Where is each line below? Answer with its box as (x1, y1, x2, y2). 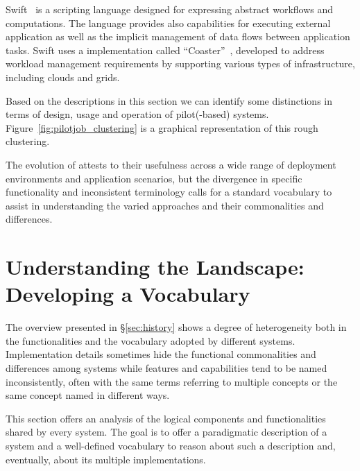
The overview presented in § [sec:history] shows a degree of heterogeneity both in (6, 320, 347, 334)
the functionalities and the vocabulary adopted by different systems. (6, 333, 295, 348)
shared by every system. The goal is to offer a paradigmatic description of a (6, 425, 327, 439)
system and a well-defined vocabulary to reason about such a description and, (6, 438, 336, 452)
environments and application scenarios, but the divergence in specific (6, 171, 302, 185)
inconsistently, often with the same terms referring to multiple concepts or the (6, 374, 338, 388)
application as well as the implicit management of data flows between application (6, 29, 350, 44)
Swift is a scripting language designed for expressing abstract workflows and (6, 2, 334, 16)
